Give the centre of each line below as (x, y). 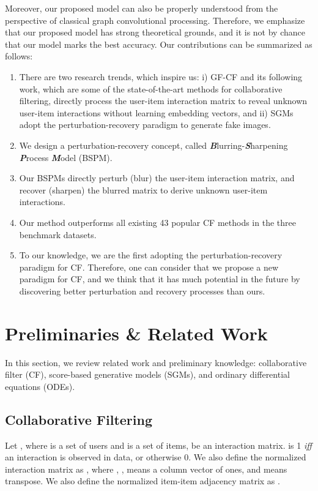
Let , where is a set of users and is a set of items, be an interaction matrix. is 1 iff (158, 445)
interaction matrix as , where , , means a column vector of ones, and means (146, 469)
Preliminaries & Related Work (136, 333)
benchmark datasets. (58, 234)
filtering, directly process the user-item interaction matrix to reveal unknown (163, 101)
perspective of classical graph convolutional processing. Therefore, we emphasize (155, 20)
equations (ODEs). (40, 386)
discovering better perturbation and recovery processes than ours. (142, 290)
